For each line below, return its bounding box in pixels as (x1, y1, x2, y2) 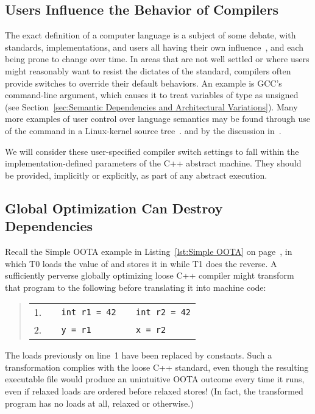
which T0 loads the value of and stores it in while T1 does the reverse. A (5, 257, 277, 269)
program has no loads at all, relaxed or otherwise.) (5, 396, 194, 409)
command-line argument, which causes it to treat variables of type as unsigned (5, 88, 299, 101)
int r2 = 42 (136, 307, 191, 317)
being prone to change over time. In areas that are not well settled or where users (5, 52, 310, 65)
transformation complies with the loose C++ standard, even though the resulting (5, 360, 309, 373)
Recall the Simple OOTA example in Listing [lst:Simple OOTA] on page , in (5, 244, 292, 257)
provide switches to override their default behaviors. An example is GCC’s (5, 76, 282, 89)
